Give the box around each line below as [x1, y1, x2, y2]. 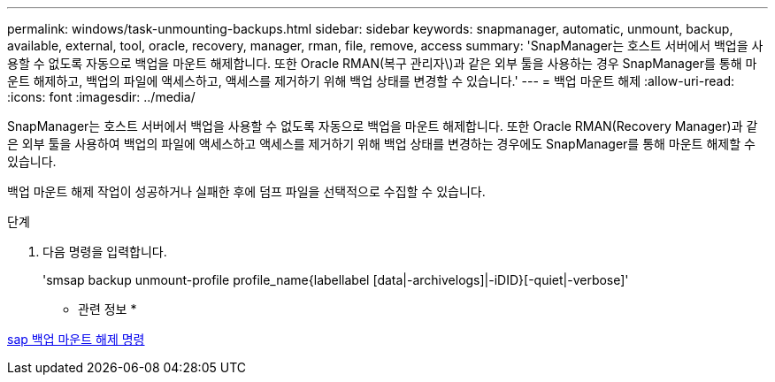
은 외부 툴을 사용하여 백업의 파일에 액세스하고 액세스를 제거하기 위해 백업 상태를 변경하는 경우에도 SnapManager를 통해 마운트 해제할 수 [7, 136, 756, 151]
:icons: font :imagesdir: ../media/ [7, 89, 196, 104]
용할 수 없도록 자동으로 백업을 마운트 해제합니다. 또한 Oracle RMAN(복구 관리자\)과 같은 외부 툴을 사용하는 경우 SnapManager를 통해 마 [7, 56, 757, 71]
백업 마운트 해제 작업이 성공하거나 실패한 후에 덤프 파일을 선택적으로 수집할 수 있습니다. [7, 184, 486, 199]
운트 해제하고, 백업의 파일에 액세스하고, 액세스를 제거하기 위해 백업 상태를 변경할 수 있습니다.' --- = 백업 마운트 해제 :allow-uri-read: [7, 73, 734, 88]
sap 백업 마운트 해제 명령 [7, 332, 145, 347]
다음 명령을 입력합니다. [42, 244, 167, 259]
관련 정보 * [78, 302, 137, 317]
